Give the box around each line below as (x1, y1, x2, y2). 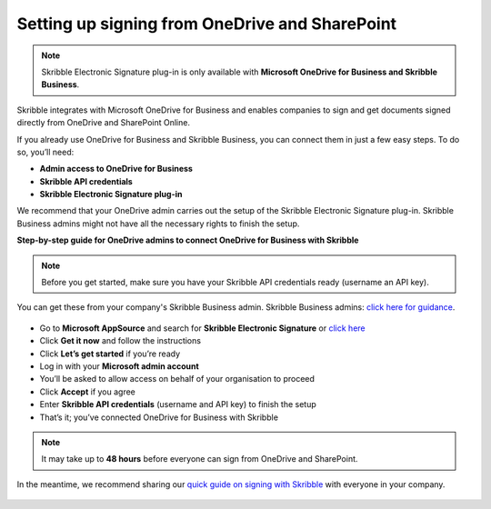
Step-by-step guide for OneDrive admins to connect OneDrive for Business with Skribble (16, 235, 359, 245)
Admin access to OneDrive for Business (39, 164, 193, 175)
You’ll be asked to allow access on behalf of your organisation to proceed (39, 374, 316, 384)
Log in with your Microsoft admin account (39, 360, 199, 372)
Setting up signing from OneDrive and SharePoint (16, 14, 397, 34)
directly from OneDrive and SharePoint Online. (16, 117, 191, 128)
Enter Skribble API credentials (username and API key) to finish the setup (39, 399, 317, 410)
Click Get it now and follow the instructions (39, 335, 202, 346)
